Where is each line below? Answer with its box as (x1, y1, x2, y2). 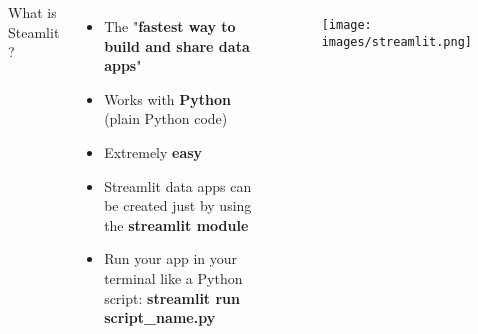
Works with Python (104, 88, 232, 109)
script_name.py (104, 307, 216, 328)
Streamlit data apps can (104, 175, 252, 196)
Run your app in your (104, 248, 238, 269)
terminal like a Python (104, 267, 243, 288)
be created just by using (104, 195, 252, 216)
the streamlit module (104, 214, 249, 235)
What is (8, 2, 57, 22)
